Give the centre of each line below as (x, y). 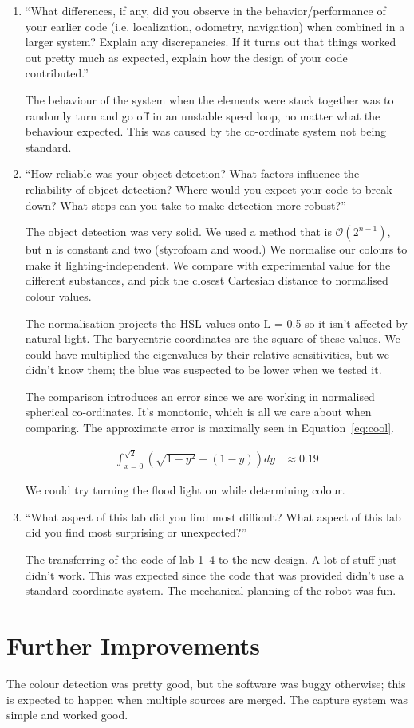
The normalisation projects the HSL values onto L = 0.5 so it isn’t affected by (216, 323)
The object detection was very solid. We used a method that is (178, 232)
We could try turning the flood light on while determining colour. (185, 490)
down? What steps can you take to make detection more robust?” (185, 205)
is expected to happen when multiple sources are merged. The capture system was (207, 699)
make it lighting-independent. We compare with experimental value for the (208, 264)
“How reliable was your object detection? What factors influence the (192, 173)
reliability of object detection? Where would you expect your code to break (209, 189)
